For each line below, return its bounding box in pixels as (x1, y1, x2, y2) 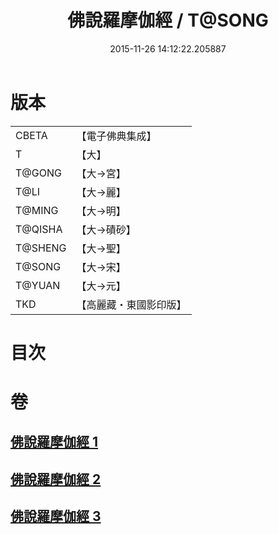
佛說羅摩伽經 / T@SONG (67, 9, 269, 32)
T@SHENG (15, 241, 67, 255)
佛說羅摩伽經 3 (10, 508, 102, 525)
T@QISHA (15, 222, 63, 236)
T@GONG (15, 166, 62, 180)
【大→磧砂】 (76, 222, 137, 236)
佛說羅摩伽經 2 (10, 471, 102, 488)
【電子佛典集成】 (76, 129, 157, 143)
